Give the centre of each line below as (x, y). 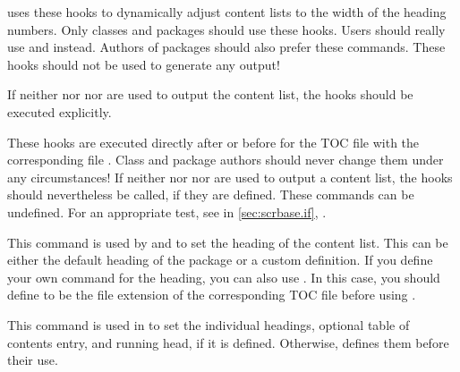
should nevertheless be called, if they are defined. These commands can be (211, 194)
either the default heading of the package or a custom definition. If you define (220, 260)
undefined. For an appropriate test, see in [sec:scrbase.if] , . (167, 211)
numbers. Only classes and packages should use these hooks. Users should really (226, 29)
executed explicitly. (60, 111)
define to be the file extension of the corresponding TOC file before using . (212, 295)
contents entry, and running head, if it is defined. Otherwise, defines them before (228, 342)
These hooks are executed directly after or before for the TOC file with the (213, 142)
